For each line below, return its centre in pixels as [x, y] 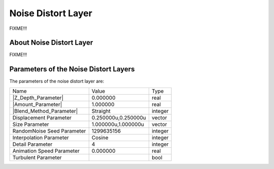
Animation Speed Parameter [46, 151]
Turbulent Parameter [37, 157]
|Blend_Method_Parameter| [45, 111]
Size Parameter [31, 124]
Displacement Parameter [42, 117]
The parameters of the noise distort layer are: [57, 81]
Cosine [100, 138]
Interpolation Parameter [41, 138]
